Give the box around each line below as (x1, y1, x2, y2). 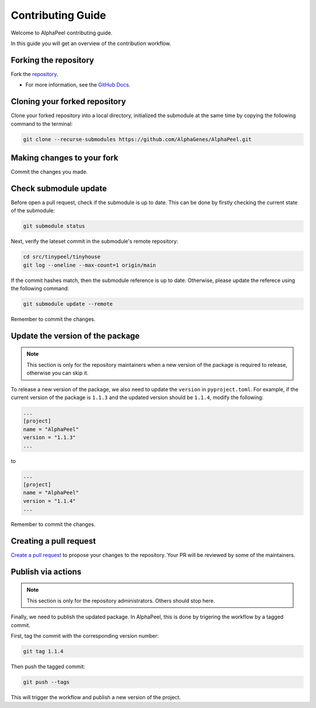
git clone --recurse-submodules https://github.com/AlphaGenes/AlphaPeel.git (23, 136, 252, 143)
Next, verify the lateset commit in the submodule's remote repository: (11, 238, 178, 245)
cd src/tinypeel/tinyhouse (23, 253, 101, 260)
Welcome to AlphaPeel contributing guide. (11, 29, 113, 36)
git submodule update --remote (23, 301, 114, 307)
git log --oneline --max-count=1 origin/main (23, 262, 156, 269)
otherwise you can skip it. (26, 369, 89, 377)
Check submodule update (11, 183, 107, 193)
